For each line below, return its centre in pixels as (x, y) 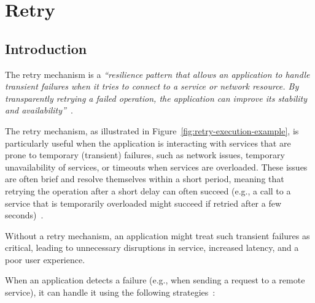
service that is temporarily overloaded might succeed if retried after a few (143, 203)
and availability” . (39, 110)
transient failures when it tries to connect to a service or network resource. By (152, 86)
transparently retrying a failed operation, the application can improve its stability (156, 98)
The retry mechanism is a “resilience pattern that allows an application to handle (157, 74)
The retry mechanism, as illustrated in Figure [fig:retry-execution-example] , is (152, 130)
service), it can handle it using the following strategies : (110, 292)
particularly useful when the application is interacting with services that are (148, 143)
